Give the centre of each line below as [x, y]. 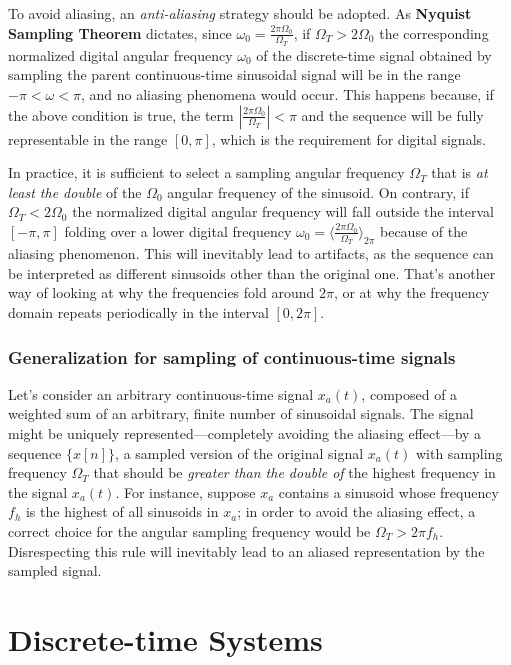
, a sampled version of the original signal [239, 452]
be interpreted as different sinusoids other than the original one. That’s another [252, 272]
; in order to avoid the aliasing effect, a [356, 511]
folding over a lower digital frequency [178, 230]
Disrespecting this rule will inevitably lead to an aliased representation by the [246, 550]
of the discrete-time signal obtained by [374, 54]
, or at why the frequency [411, 292]
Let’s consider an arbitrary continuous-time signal [161, 393]
